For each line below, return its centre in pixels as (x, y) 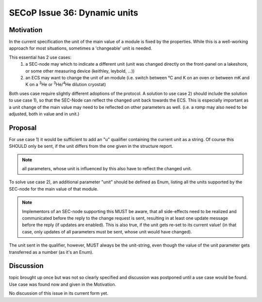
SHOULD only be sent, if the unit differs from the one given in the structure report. (91, 146)
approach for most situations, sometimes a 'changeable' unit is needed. (81, 48)
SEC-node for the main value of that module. (54, 189)
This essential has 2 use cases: (40, 57)
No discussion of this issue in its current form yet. (59, 293)
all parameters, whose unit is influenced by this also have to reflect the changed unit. (107, 169)
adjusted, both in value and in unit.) (44, 114)
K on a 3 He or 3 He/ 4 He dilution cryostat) (66, 84)
